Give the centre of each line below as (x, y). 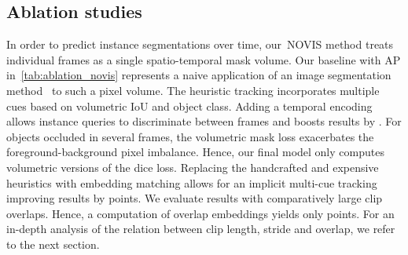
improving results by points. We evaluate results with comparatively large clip (195, 198)
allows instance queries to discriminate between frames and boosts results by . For (204, 121)
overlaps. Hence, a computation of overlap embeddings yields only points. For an (200, 213)
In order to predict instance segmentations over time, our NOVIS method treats (200, 44)
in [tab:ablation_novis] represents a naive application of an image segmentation (199, 75)
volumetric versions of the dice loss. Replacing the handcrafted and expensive (193, 167)
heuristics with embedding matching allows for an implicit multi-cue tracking (192, 182)
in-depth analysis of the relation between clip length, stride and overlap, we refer (201, 229)
